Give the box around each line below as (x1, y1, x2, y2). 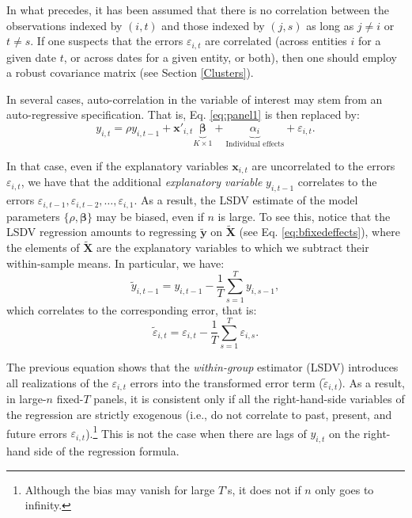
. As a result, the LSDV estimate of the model (134, 192, 358, 208)
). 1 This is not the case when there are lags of (85, 422, 307, 441)
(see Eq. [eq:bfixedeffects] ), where (239, 223, 400, 240)
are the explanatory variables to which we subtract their (96, 239, 369, 256)
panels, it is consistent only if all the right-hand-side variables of (93, 390, 405, 407)
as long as (306, 17, 354, 33)
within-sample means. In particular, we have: (6, 254, 225, 271)
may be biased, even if (96, 208, 204, 224)
